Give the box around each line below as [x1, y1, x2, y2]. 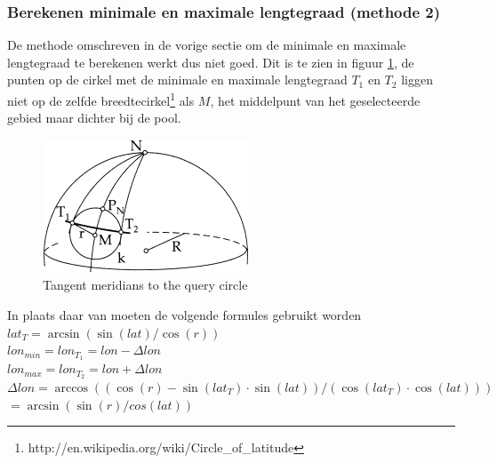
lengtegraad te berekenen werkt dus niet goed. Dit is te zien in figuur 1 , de [7, 52, 414, 71]
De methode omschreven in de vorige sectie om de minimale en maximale [7, 36, 406, 54]
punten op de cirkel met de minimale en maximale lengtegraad [7, 70, 348, 89]
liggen [401, 70, 433, 89]
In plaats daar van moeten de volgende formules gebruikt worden [7, 306, 362, 324]
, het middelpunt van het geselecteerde [210, 91, 421, 109]
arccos [54, 381, 89, 395]
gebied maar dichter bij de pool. [7, 108, 181, 127]
